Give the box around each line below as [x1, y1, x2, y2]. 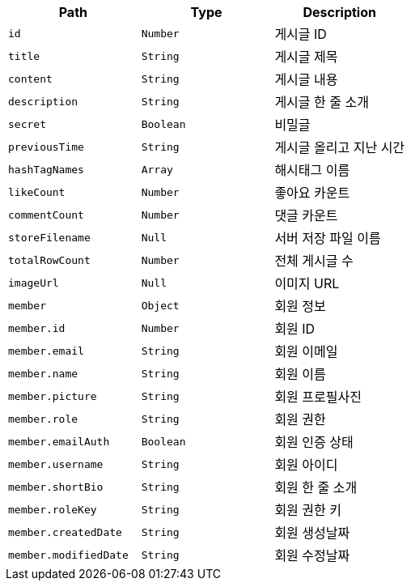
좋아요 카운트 [274, 185, 350, 201]
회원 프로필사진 [274, 389, 362, 405]
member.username [8, 457, 104, 470]
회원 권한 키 [274, 502, 341, 518]
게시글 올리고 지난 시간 [274, 139, 405, 155]
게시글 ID [274, 26, 327, 42]
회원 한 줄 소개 [274, 479, 358, 496]
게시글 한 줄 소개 [274, 94, 369, 110]
